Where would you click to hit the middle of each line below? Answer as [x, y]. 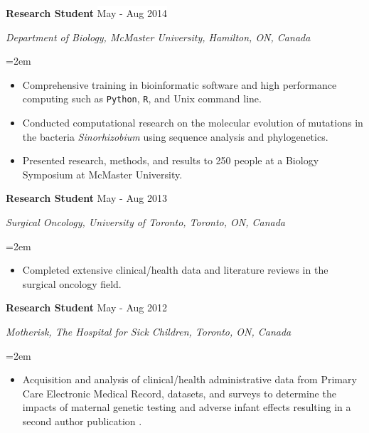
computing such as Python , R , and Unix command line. [142, 98]
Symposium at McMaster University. [102, 174]
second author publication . [82, 421]
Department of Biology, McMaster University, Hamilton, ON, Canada [158, 37]
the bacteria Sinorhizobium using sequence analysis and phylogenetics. [175, 136]
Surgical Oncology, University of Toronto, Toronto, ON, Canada [145, 222]
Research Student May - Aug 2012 [86, 308]
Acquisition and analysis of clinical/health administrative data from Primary [189, 379]
